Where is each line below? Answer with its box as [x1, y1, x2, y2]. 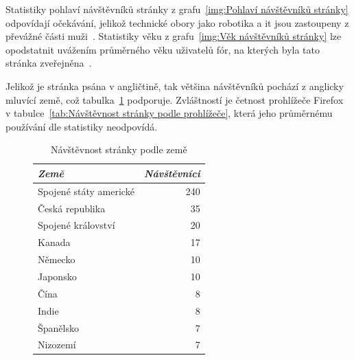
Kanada [38, 235, 71, 249]
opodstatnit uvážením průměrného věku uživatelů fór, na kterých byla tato [5, 42, 320, 56]
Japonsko [38, 269, 77, 283]
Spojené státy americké [38, 183, 134, 198]
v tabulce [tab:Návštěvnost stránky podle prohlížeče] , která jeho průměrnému [5, 106, 333, 120]
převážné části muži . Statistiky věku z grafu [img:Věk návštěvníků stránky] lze [5, 29, 342, 43]
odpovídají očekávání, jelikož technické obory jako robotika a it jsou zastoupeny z [5, 15, 349, 30]
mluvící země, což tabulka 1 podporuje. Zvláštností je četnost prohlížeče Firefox [5, 92, 344, 106]
